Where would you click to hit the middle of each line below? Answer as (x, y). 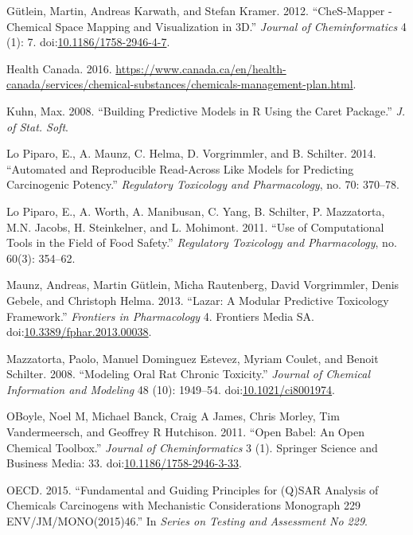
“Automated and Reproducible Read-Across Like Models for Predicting (180, 168)
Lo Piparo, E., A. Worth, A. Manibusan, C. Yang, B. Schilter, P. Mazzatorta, (196, 211)
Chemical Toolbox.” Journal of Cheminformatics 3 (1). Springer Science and (192, 447)
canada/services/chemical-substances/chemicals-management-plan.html (180, 84)
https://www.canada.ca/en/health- (201, 68)
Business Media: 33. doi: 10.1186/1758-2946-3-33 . (125, 463)
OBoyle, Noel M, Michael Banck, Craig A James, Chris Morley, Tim (173, 416)
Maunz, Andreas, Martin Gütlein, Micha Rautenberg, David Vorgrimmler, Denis (203, 285)
